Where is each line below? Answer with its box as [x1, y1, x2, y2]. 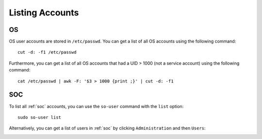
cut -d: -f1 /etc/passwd [17, 50, 77, 55]
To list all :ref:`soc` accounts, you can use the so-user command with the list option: [9, 103, 184, 109]
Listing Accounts [9, 7, 79, 18]
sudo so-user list [17, 114, 62, 120]
